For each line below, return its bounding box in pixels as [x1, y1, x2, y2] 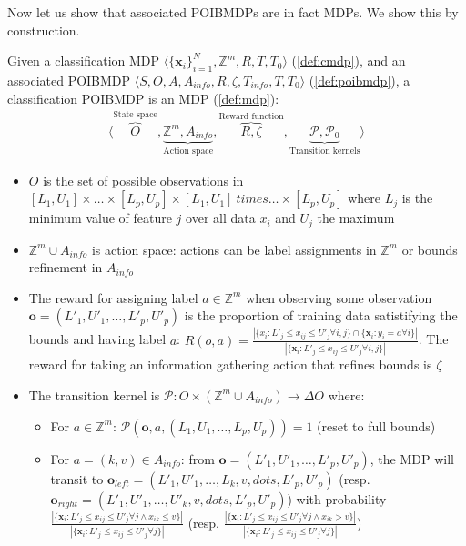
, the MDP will [370, 449, 454, 468]
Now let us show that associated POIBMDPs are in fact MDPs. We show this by [7, 3, 459, 21]
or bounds [401, 239, 458, 258]
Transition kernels [289, 146, 360, 156]
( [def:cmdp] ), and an [291, 51, 406, 70]
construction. [7, 20, 80, 39]
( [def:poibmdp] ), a [309, 70, 410, 89]
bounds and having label [28, 329, 167, 349]
